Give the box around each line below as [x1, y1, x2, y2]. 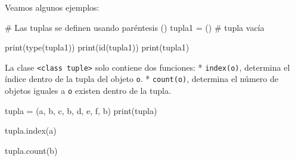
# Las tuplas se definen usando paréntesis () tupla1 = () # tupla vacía [5, 21, 265, 33]
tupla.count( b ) [5, 144, 58, 156]
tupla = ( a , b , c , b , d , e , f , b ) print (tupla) [5, 104, 157, 116]
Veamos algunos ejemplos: [5, 1, 100, 13]
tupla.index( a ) [5, 124, 57, 137]
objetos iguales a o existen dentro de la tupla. [5, 84, 171, 97]
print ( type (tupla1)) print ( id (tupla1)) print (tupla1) [5, 41, 190, 53]
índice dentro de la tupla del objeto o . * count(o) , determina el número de [5, 72, 278, 85]
